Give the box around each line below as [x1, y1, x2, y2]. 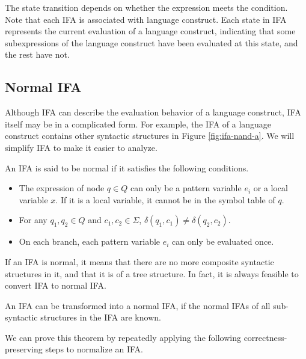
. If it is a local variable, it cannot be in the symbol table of [55, 193, 275, 206]
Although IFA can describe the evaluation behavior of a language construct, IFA [5, 106, 301, 118]
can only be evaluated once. [172, 235, 274, 248]
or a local [253, 182, 288, 194]
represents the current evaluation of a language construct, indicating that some [5, 25, 296, 37]
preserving [5, 343, 43, 355]
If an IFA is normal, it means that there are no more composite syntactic [5, 255, 274, 268]
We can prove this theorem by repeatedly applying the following [5, 331, 241, 343]
